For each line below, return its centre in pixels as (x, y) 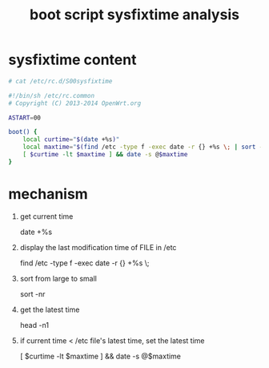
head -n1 (34, 325)
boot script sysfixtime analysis (134, 15)
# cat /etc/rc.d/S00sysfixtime (60, 81)
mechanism (48, 194)
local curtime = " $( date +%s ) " (71, 140)
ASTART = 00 (25, 118)
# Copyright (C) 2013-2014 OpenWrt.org (75, 103)
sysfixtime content (72, 60)
